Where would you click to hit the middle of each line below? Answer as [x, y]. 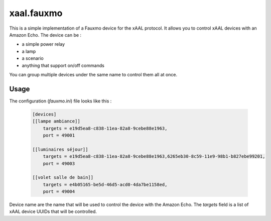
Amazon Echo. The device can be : [45, 35]
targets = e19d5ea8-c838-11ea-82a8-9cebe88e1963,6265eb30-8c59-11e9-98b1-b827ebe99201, [154, 156]
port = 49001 [59, 135]
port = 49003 [59, 163]
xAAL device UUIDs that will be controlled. [53, 211]
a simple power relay [43, 44]
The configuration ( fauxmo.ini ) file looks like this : [60, 101]
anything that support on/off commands [63, 65]
